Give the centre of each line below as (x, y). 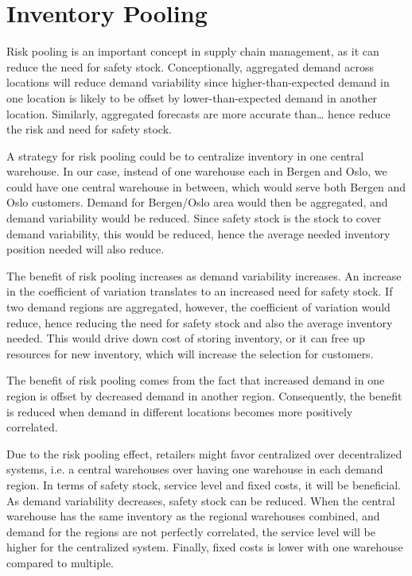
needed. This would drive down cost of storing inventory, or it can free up (186, 338)
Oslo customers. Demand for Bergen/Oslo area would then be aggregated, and (197, 202)
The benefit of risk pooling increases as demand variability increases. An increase (204, 275)
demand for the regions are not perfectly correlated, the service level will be (191, 531)
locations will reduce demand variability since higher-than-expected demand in (198, 82)
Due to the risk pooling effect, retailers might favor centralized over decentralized (204, 453)
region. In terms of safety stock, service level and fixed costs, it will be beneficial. (204, 484)
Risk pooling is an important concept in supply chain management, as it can (193, 51)
